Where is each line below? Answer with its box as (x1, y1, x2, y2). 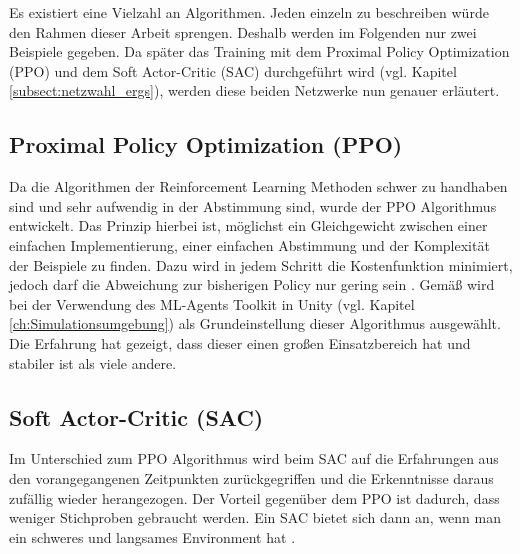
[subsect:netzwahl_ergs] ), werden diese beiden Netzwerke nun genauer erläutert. (9, 80, 500, 101)
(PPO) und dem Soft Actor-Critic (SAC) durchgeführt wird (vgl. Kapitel (9, 60, 457, 81)
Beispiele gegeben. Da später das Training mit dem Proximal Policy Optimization (9, 41, 510, 62)
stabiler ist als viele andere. (9, 352, 177, 373)
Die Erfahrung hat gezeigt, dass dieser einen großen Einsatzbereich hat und (9, 332, 471, 353)
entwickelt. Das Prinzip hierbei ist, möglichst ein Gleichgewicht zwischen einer (9, 215, 488, 236)
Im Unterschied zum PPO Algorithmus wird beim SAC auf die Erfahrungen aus (9, 448, 499, 469)
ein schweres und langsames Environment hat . (9, 526, 296, 547)
